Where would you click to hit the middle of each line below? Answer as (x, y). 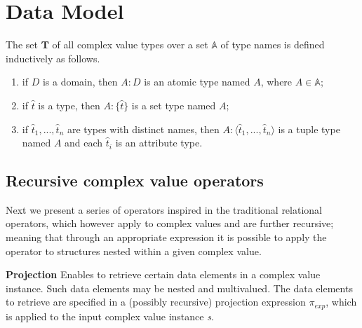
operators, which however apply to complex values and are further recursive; (170, 223)
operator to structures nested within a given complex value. (134, 251)
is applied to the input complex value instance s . (110, 316)
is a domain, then (80, 82)
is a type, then (69, 105)
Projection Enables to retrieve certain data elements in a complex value (163, 274)
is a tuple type (309, 129)
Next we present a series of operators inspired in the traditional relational (164, 209)
